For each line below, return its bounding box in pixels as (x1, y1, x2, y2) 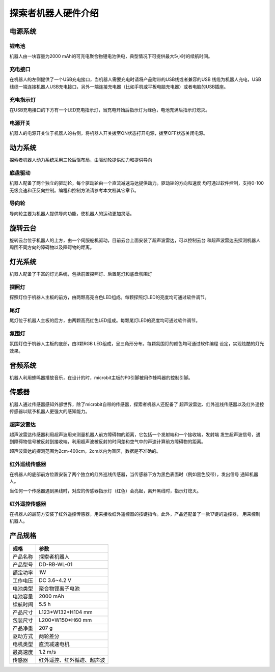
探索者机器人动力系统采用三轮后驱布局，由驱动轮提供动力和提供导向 (9, 157, 152, 163)
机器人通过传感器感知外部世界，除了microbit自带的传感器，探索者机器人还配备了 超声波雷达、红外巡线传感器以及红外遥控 (9, 401, 264, 407)
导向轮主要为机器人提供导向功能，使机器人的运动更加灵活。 (9, 210, 134, 216)
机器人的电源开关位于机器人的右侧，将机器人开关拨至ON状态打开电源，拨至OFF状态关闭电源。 (9, 130, 208, 136)
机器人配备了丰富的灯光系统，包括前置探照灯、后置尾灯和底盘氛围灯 (9, 271, 152, 277)
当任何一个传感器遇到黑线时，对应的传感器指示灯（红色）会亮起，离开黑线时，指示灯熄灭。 (9, 487, 201, 493)
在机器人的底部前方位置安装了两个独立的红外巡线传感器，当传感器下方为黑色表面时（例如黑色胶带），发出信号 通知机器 (9, 471, 258, 477)
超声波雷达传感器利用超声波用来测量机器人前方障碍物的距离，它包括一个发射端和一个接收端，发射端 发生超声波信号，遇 (9, 431, 261, 437)
